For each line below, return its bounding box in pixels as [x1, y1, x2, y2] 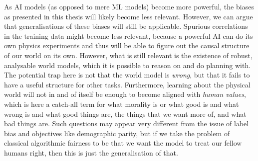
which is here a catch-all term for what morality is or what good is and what [4, 98, 239, 109]
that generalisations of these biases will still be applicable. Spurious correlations [4, 21, 248, 31]
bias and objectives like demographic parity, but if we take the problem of [4, 128, 230, 138]
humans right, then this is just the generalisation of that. [4, 147, 178, 158]
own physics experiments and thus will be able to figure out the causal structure [4, 40, 250, 51]
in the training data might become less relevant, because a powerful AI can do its [4, 30, 253, 41]
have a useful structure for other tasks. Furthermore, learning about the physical [4, 79, 251, 89]
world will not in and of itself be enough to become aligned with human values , [4, 89, 246, 99]
